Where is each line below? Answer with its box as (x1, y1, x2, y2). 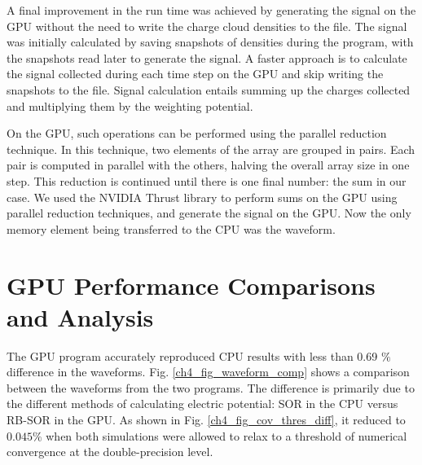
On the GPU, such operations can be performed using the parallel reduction (7, 125, 387, 142)
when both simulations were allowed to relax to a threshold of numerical (46, 427, 407, 444)
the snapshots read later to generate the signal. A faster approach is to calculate (7, 49, 407, 66)
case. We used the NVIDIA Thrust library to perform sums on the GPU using (7, 188, 398, 205)
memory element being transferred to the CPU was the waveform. (7, 220, 336, 237)
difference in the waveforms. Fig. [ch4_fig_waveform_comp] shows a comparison (7, 363, 410, 380)
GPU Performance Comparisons (7, 268, 376, 301)
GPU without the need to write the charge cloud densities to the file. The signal (7, 17, 407, 34)
